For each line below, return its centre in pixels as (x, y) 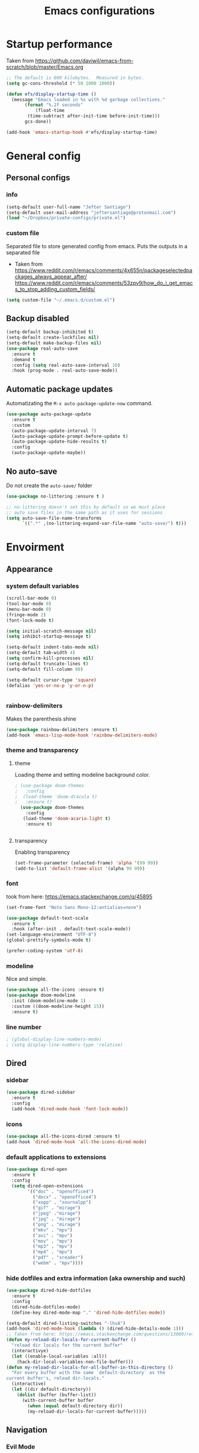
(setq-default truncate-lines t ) (47, 664)
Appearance (30, 569)
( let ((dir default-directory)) (52, 1390)
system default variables (43, 586)
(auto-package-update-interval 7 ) (54, 431)
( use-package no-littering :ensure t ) (55, 496)
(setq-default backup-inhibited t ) (50, 332)
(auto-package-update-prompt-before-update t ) (70, 436)
